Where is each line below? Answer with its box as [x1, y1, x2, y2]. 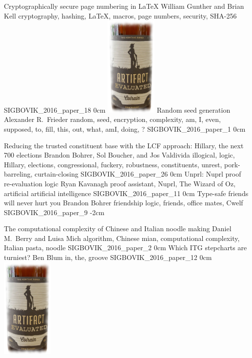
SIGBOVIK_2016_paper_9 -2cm [4, 207, 105, 217]
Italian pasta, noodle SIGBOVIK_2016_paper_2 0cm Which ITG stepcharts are [4, 242, 247, 253]
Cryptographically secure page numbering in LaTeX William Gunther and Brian [4, 1, 244, 11]
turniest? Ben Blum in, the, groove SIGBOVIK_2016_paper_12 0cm [4, 252, 212, 262]
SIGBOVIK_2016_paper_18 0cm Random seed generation [4, 104, 231, 115]
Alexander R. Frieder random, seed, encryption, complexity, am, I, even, [4, 114, 221, 124]
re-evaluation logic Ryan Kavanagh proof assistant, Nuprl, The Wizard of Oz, [4, 178, 236, 188]
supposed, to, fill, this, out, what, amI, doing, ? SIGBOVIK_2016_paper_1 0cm [4, 123, 246, 134]
